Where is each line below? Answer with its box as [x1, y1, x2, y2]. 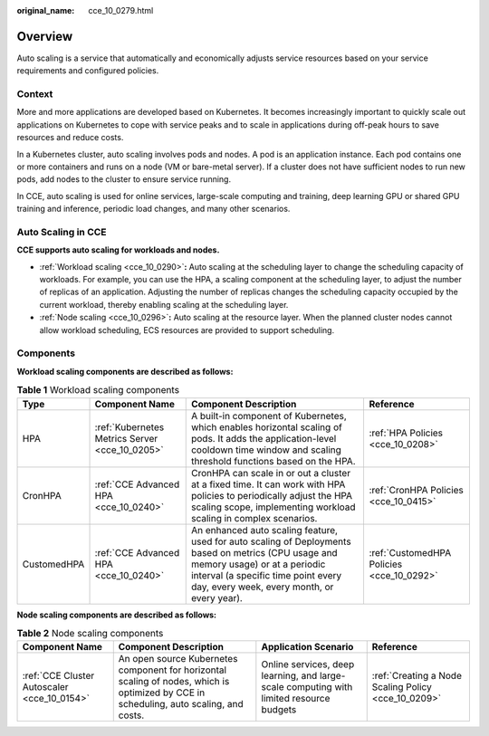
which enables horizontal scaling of [190, 421, 343, 434]
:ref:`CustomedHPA [369, 546, 452, 559]
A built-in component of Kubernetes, [190, 409, 348, 422]
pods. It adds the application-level [190, 432, 337, 444]
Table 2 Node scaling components [16, 627, 164, 640]
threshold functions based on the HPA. [190, 454, 357, 467]
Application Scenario [261, 641, 354, 654]
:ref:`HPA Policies [369, 426, 444, 439]
